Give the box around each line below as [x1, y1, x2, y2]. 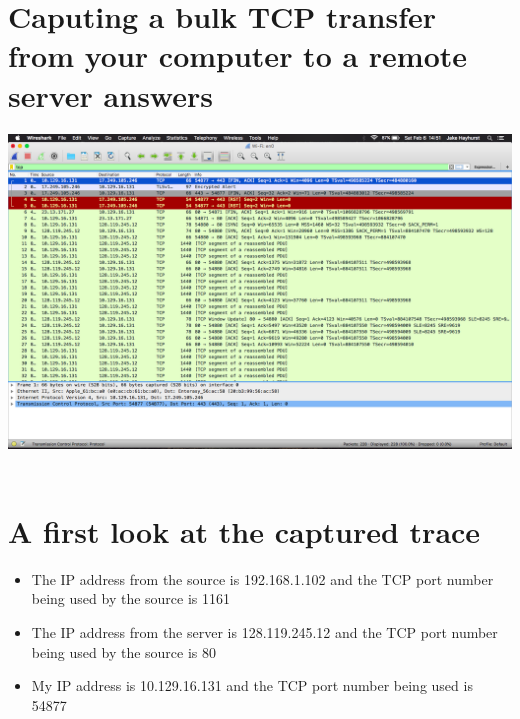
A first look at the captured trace [8, 510, 481, 551]
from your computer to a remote [8, 35, 468, 76]
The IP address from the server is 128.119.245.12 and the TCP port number [31, 622, 498, 642]
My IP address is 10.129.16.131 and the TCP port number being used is [31, 675, 473, 696]
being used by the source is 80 [31, 641, 216, 662]
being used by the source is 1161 [31, 588, 230, 609]
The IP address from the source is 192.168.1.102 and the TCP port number [31, 568, 494, 589]
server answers [8, 74, 213, 115]
